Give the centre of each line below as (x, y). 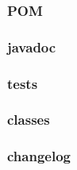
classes (29, 120)
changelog (39, 156)
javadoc (32, 46)
